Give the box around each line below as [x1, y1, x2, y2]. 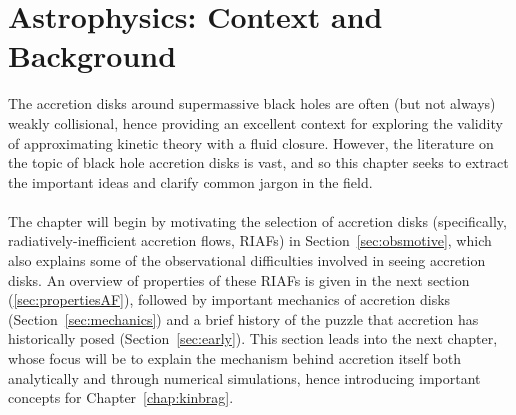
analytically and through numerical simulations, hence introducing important [8, 367, 481, 388]
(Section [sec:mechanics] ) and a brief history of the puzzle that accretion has [8, 308, 479, 329]
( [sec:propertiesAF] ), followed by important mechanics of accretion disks [8, 289, 451, 310]
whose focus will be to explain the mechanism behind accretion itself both [8, 348, 462, 369]
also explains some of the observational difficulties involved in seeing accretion [8, 250, 486, 271]
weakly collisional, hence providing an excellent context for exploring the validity [8, 112, 503, 133]
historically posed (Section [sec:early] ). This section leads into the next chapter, [8, 328, 498, 349]
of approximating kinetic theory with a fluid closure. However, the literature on [8, 132, 494, 153]
